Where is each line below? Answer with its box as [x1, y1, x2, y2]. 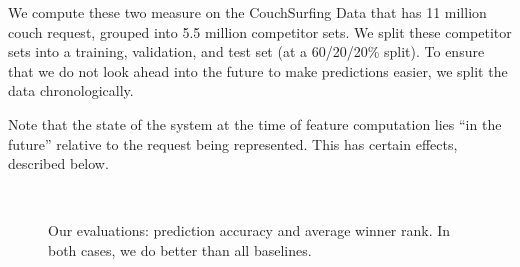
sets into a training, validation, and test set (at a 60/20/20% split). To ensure [8, 41, 485, 62]
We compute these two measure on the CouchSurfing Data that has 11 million [8, 2, 487, 22]
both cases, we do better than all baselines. [48, 239, 312, 260]
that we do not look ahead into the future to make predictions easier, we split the [8, 60, 508, 81]
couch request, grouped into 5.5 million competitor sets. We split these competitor [8, 21, 512, 42]
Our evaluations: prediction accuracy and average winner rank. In [48, 220, 451, 241]
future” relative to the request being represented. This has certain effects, [8, 133, 458, 154]
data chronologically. [8, 80, 134, 101]
